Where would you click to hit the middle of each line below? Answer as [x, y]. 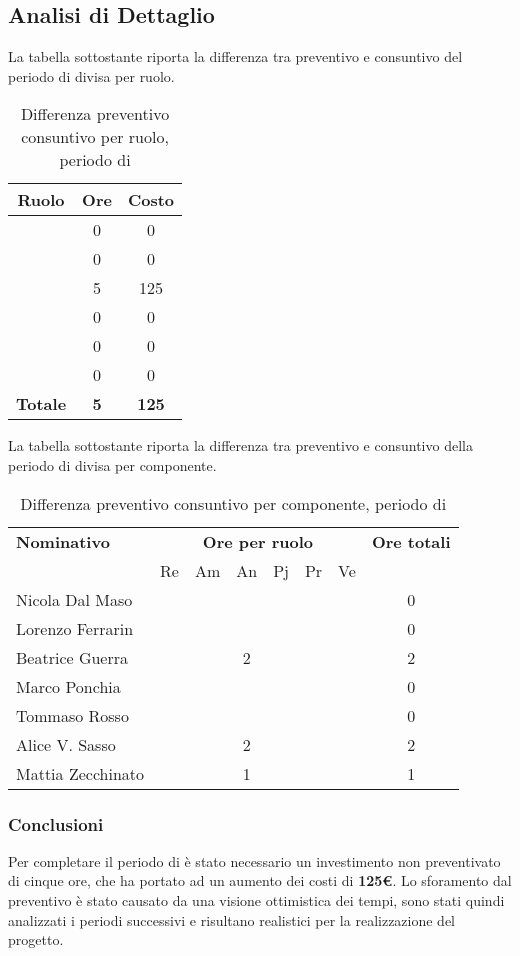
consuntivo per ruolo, [95, 137]
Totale [41, 404]
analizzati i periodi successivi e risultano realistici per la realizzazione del [232, 919]
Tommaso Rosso [72, 715]
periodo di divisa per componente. [112, 464]
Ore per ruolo [258, 541]
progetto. [36, 939]
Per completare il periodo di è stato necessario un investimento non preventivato [254, 860]
